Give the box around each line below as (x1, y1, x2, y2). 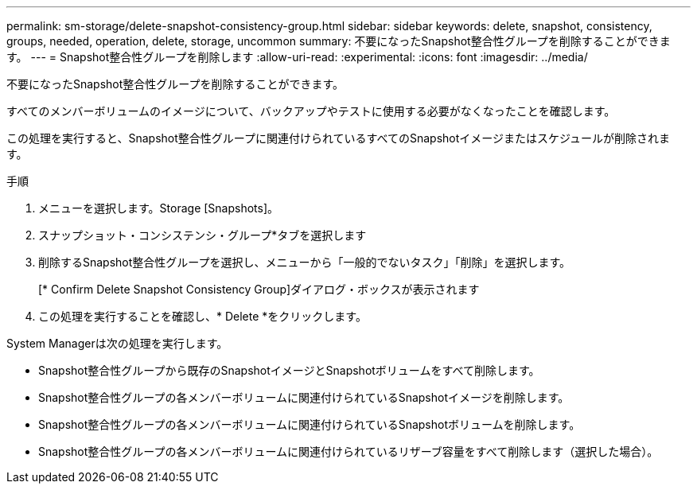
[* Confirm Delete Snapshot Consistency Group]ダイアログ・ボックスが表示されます (38, 282, 480, 296)
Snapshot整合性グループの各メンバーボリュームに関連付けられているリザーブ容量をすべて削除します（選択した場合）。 (38, 445, 659, 458)
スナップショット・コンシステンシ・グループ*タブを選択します (38, 228, 367, 242)
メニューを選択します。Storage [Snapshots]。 (38, 201, 279, 215)
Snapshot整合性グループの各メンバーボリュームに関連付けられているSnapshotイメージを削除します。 (38, 391, 570, 404)
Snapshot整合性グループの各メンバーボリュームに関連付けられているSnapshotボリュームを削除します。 (38, 418, 581, 431)
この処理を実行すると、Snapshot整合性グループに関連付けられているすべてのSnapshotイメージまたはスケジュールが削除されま (6, 131, 671, 145)
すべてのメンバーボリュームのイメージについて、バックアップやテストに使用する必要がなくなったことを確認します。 (6, 104, 616, 118)
